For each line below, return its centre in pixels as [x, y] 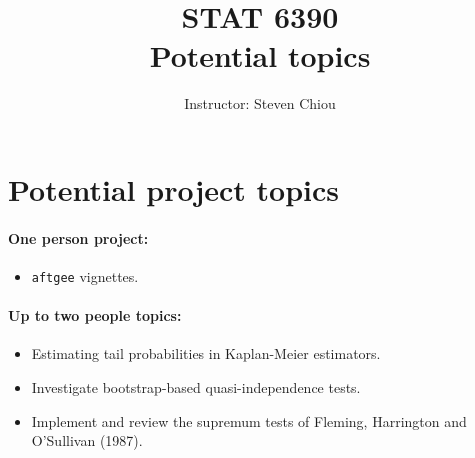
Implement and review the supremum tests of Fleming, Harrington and [249, 420]
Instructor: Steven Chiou [260, 103]
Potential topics [260, 55]
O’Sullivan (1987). [87, 440]
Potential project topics [173, 188]
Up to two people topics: [95, 315]
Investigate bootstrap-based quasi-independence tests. [196, 386]
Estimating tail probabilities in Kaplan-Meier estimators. [206, 353]
